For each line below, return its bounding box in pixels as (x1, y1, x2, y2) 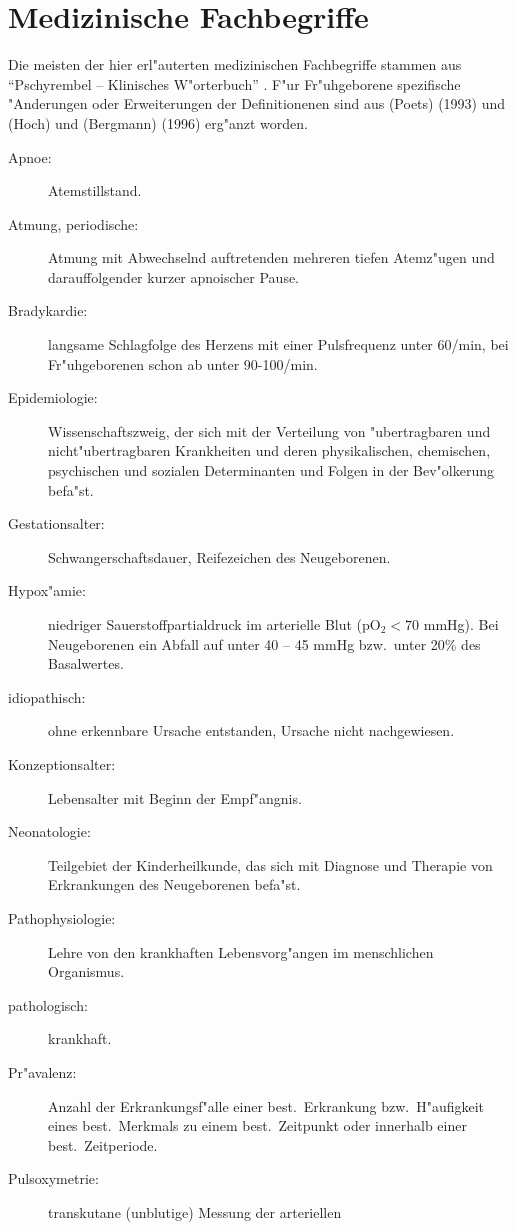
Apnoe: (8, 146, 52, 167)
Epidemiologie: (8, 387, 98, 408)
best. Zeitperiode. (48, 1134, 158, 1155)
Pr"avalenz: (8, 1061, 77, 1082)
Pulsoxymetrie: (8, 1168, 99, 1189)
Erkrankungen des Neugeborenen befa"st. (48, 874, 301, 895)
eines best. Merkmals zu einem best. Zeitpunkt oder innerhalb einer (48, 1115, 467, 1136)
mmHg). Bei (423, 614, 499, 634)
